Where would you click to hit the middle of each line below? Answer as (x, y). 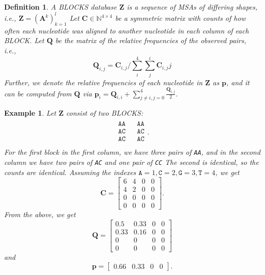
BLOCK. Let (24, 40)
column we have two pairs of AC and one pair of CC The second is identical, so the (131, 162)
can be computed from (38, 93)
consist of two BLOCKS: (105, 113)
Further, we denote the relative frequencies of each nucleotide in (104, 82)
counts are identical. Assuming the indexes (70, 172)
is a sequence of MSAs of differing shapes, (192, 7)
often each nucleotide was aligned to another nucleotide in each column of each (127, 30)
